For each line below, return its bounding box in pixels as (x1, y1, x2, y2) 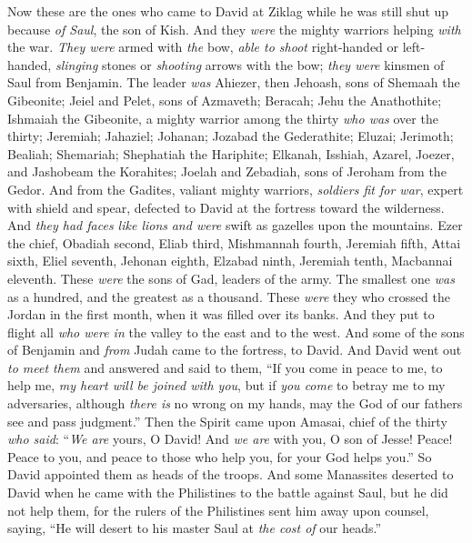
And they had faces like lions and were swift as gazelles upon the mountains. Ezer (7, 216, 463, 235)
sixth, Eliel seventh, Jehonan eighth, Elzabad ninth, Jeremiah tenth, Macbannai (7, 251, 453, 270)
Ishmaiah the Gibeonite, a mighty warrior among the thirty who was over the (7, 108, 438, 127)
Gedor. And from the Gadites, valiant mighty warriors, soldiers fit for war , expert (7, 179, 464, 198)
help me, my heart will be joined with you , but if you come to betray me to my (7, 376, 446, 395)
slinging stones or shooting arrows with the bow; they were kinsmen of (55, 55, 445, 74)
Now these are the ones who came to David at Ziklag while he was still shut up (7, 2, 449, 20)
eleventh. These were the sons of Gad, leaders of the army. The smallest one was (7, 268, 455, 287)
